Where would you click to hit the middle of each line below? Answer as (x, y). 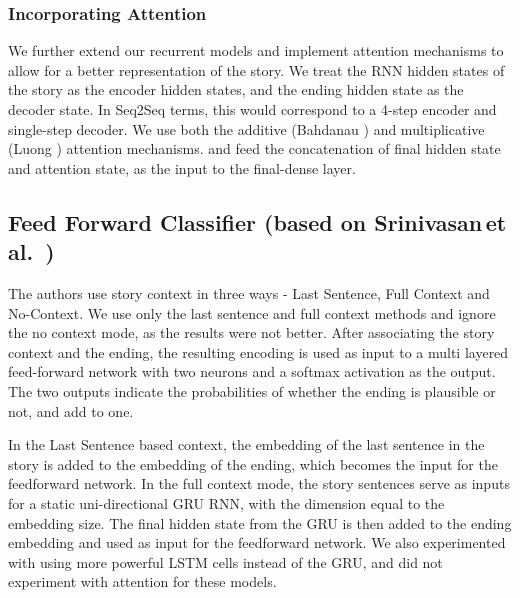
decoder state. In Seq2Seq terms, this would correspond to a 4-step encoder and (252, 109)
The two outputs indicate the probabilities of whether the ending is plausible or (252, 390)
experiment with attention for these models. (142, 581)
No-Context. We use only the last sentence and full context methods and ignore (252, 312)
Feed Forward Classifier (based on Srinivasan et (257, 221)
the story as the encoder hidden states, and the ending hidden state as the (236, 89)
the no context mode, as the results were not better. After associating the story (251, 332)
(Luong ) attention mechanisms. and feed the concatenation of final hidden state (254, 148)
